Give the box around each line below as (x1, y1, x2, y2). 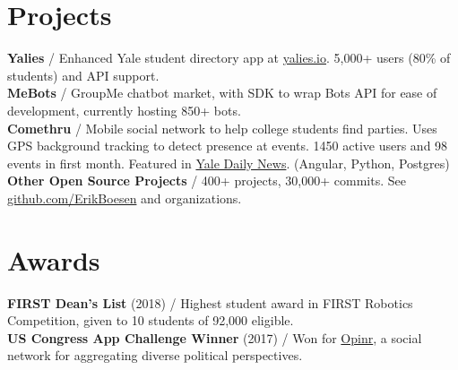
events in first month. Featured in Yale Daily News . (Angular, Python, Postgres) (7, 153, 450, 172)
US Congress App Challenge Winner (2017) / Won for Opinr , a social (7, 328, 422, 347)
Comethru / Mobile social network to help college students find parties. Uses (7, 118, 437, 137)
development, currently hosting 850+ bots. (7, 100, 241, 119)
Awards (7, 241, 100, 278)
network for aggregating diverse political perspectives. (7, 346, 303, 365)
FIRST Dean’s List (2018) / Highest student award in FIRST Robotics (7, 293, 413, 312)
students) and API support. (7, 65, 160, 84)
